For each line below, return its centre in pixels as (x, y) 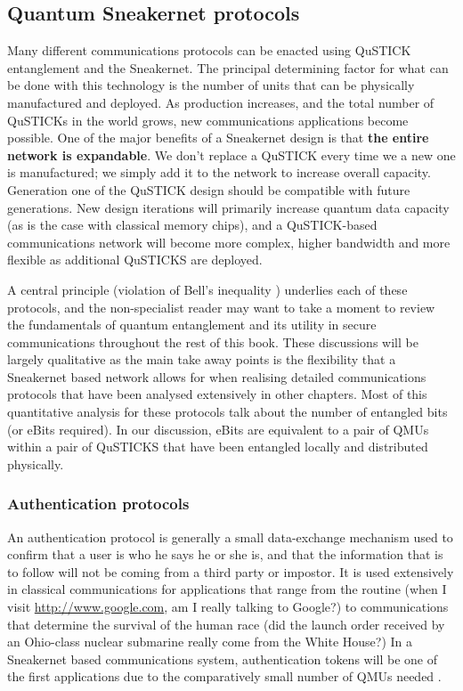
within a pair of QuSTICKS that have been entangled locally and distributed (218, 447)
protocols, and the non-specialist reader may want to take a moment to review (221, 307)
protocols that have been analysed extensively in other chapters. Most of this (217, 394)
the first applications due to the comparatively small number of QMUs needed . (224, 676)
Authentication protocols (98, 504)
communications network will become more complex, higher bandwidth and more (229, 242)
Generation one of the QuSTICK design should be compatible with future (209, 189)
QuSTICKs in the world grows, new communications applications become (208, 120)
